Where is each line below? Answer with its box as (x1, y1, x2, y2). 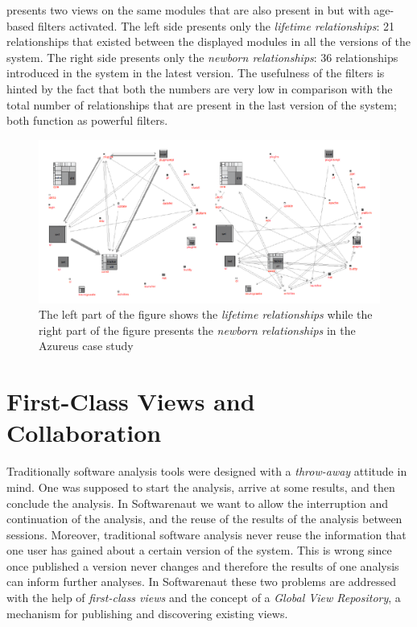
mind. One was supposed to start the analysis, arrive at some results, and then (6, 478, 395, 495)
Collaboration (6, 416, 162, 449)
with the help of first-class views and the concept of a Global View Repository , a (6, 589, 401, 606)
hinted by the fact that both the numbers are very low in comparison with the (6, 80, 393, 97)
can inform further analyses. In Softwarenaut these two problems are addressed (6, 573, 397, 590)
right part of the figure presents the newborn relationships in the (39, 321, 356, 338)
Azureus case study (39, 337, 134, 354)
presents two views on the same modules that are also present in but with (6, 2, 370, 18)
